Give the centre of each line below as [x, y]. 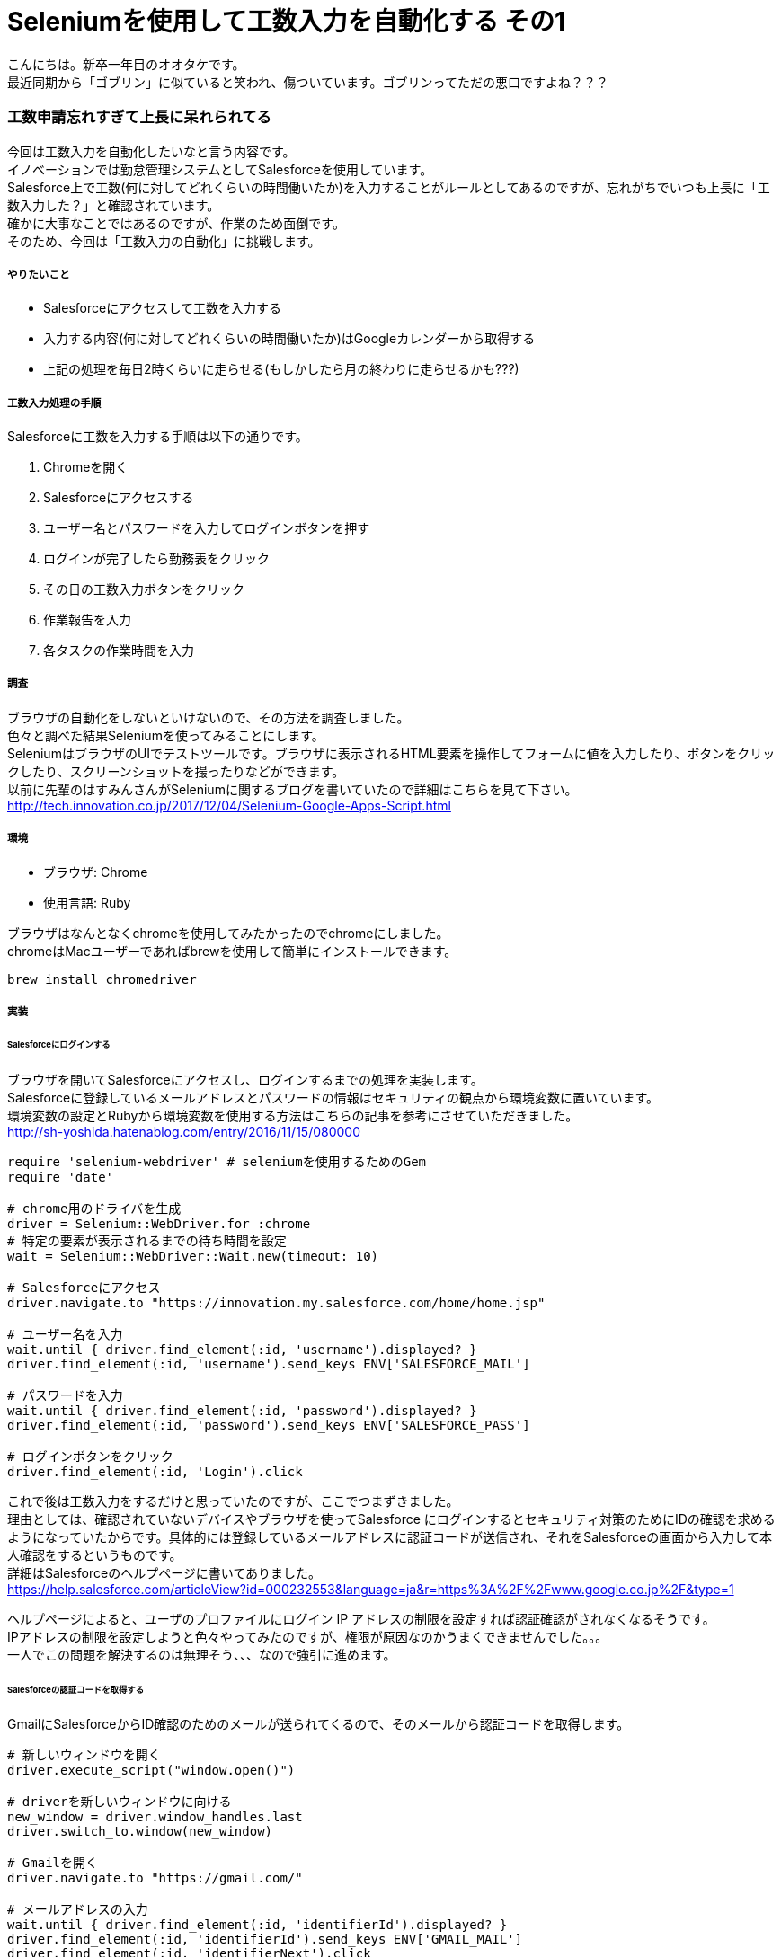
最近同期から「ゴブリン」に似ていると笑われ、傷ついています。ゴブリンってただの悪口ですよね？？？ [308, 82]
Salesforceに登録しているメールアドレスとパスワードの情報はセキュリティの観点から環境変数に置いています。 [333, 1097]
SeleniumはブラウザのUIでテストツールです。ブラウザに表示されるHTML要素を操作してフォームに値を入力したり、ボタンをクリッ [391, 753]
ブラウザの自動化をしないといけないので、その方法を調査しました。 [209, 717]
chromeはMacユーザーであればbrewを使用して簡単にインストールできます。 [232, 951]
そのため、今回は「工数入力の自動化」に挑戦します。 [164, 241]
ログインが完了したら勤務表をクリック [156, 559]
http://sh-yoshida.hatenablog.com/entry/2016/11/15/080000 [184, 1131]
